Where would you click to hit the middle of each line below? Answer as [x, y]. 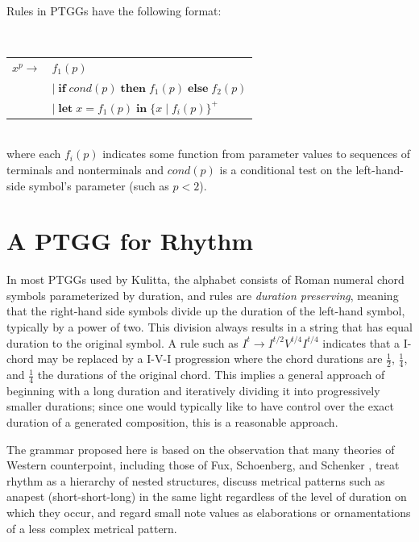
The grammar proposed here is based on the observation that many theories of [201, 449]
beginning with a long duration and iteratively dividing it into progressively [193, 390]
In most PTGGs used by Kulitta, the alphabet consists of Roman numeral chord [205, 279]
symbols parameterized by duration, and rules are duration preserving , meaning [203, 295]
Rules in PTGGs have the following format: [114, 10]
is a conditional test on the [286, 169]
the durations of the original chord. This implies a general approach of [211, 375]
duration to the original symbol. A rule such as [122, 342]
